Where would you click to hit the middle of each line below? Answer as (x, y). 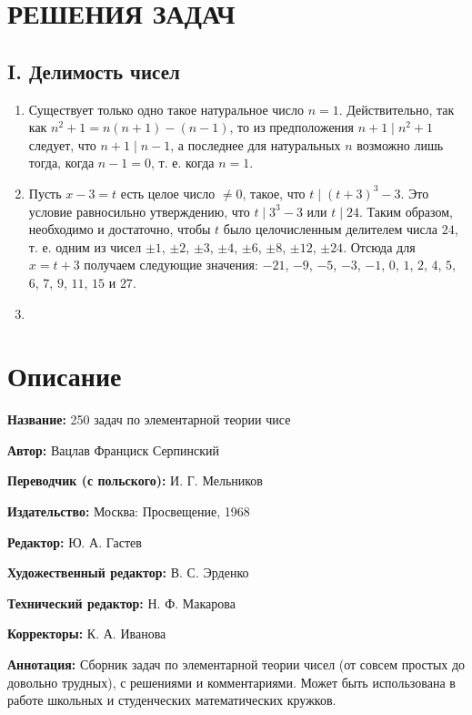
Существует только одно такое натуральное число (166, 109)
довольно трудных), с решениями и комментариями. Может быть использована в (231, 682)
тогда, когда (61, 163)
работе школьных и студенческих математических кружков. (172, 700)
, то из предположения (292, 127)
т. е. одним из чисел (85, 246)
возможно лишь (400, 144)
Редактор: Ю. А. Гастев (75, 541)
